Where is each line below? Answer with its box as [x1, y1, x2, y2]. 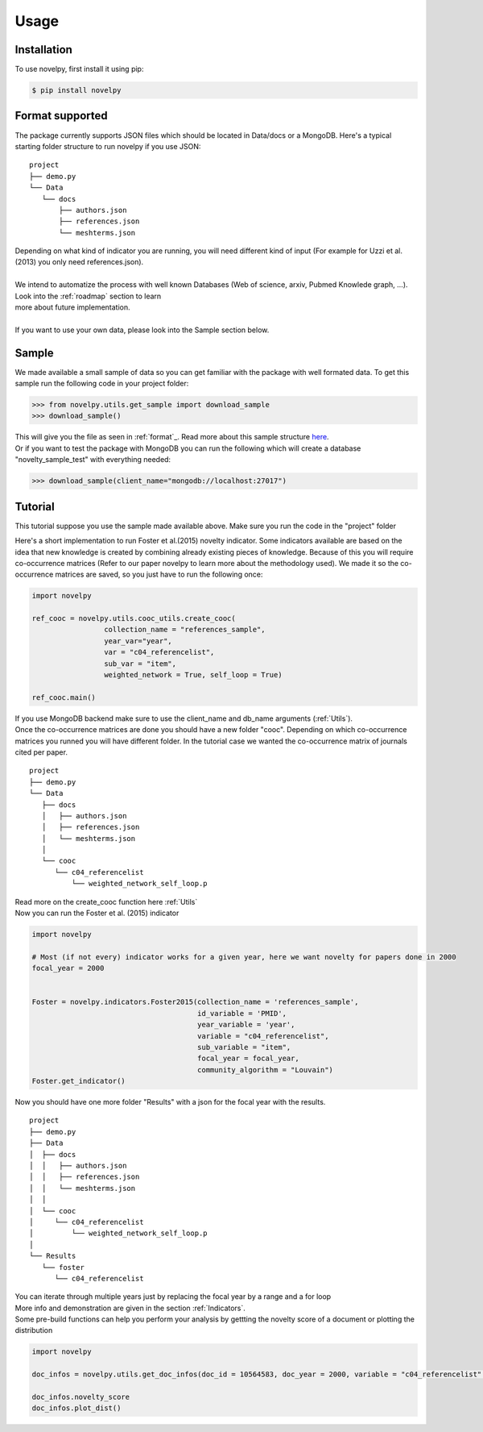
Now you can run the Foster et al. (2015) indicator [14, 908, 180, 918]
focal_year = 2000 [31, 964, 105, 973]
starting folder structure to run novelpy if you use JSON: [14, 141, 201, 151]
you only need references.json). [37, 257, 144, 267]
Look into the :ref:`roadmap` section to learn [14, 291, 162, 301]
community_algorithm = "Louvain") [197, 1065, 334, 1074]
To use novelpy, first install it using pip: [14, 65, 144, 74]
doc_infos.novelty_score [31, 1392, 130, 1402]
